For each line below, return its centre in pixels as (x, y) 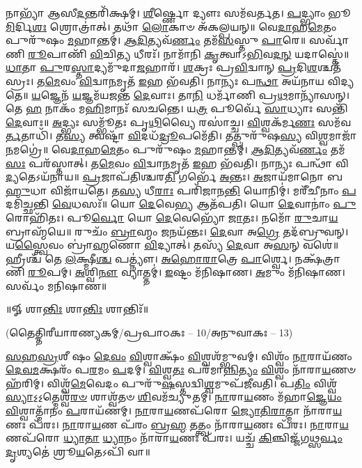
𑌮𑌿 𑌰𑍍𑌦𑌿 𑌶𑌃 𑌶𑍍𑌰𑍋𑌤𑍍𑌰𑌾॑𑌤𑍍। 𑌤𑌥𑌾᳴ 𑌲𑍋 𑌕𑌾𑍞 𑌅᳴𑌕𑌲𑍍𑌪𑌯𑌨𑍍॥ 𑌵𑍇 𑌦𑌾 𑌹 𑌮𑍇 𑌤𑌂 (171, 26)
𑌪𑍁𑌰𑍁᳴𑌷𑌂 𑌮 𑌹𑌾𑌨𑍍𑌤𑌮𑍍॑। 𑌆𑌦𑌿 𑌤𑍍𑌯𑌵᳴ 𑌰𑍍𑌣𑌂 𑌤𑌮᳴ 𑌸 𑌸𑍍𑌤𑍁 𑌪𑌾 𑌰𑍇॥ (156, 40)
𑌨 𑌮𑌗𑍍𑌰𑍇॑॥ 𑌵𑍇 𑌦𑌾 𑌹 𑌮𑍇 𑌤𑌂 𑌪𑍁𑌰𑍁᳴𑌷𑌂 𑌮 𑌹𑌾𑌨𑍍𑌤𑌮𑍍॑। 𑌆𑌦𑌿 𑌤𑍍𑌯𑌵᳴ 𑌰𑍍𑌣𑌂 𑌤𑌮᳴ (175, 149)
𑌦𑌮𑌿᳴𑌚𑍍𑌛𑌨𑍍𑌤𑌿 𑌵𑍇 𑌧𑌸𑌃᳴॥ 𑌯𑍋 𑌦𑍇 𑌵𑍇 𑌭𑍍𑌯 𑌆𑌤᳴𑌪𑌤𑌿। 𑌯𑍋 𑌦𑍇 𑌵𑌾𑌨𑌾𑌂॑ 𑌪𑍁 (181, 204)
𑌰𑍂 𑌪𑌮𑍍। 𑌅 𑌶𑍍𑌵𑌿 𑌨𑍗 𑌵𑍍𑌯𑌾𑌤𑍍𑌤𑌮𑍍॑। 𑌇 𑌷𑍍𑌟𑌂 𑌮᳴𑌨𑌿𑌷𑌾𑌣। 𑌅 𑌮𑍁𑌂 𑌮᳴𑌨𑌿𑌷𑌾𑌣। (187, 272)
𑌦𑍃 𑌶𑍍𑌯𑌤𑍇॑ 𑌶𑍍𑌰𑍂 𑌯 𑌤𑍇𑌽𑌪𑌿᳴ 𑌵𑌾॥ (78, 451)
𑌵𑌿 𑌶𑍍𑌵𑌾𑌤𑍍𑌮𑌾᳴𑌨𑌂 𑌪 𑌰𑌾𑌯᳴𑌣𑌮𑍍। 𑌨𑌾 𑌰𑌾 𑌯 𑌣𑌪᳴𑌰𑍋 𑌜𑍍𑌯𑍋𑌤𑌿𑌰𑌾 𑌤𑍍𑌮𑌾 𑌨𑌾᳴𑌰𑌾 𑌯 (174, 411)
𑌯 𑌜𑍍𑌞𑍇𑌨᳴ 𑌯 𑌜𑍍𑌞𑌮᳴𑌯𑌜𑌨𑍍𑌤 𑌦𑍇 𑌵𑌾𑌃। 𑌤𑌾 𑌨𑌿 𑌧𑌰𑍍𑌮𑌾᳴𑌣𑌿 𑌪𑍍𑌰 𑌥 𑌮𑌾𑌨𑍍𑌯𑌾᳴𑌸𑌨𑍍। (191, 94)
